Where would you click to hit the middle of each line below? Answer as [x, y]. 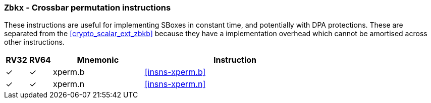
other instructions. [34, 42]
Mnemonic [98, 60]
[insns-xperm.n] [175, 84]
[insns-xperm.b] [175, 72]
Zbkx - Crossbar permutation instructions [88, 8]
